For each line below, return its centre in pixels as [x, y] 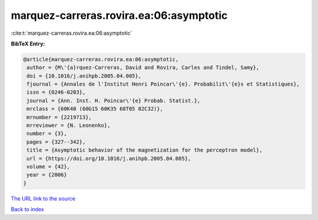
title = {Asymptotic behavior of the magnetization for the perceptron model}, [145, 150]
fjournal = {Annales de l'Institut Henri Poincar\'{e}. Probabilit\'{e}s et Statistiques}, [163, 84]
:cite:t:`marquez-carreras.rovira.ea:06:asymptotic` [72, 33]
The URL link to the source [43, 198]
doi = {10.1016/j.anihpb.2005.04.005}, [84, 76]
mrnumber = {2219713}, [59, 117]
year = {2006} [47, 175]
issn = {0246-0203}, [56, 92]
